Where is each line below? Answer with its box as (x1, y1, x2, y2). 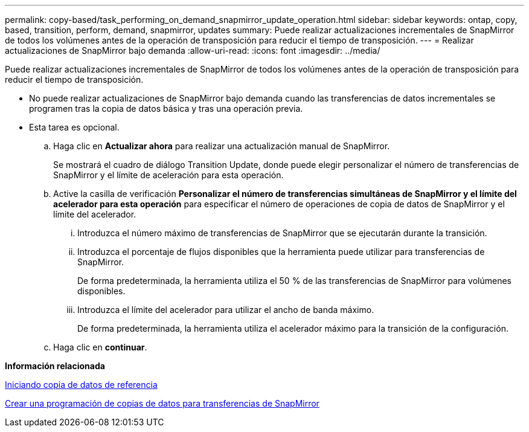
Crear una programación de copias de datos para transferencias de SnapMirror (5, 398, 319, 408)
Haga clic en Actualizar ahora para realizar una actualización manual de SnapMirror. (53, 141, 390, 151)
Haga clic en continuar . (53, 342, 147, 352)
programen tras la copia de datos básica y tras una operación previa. (29, 103, 303, 114)
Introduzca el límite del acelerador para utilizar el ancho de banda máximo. (77, 305, 374, 315)
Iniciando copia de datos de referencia (5, 379, 158, 390)
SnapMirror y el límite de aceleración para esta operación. (53, 170, 284, 180)
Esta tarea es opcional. (29, 122, 120, 132)
